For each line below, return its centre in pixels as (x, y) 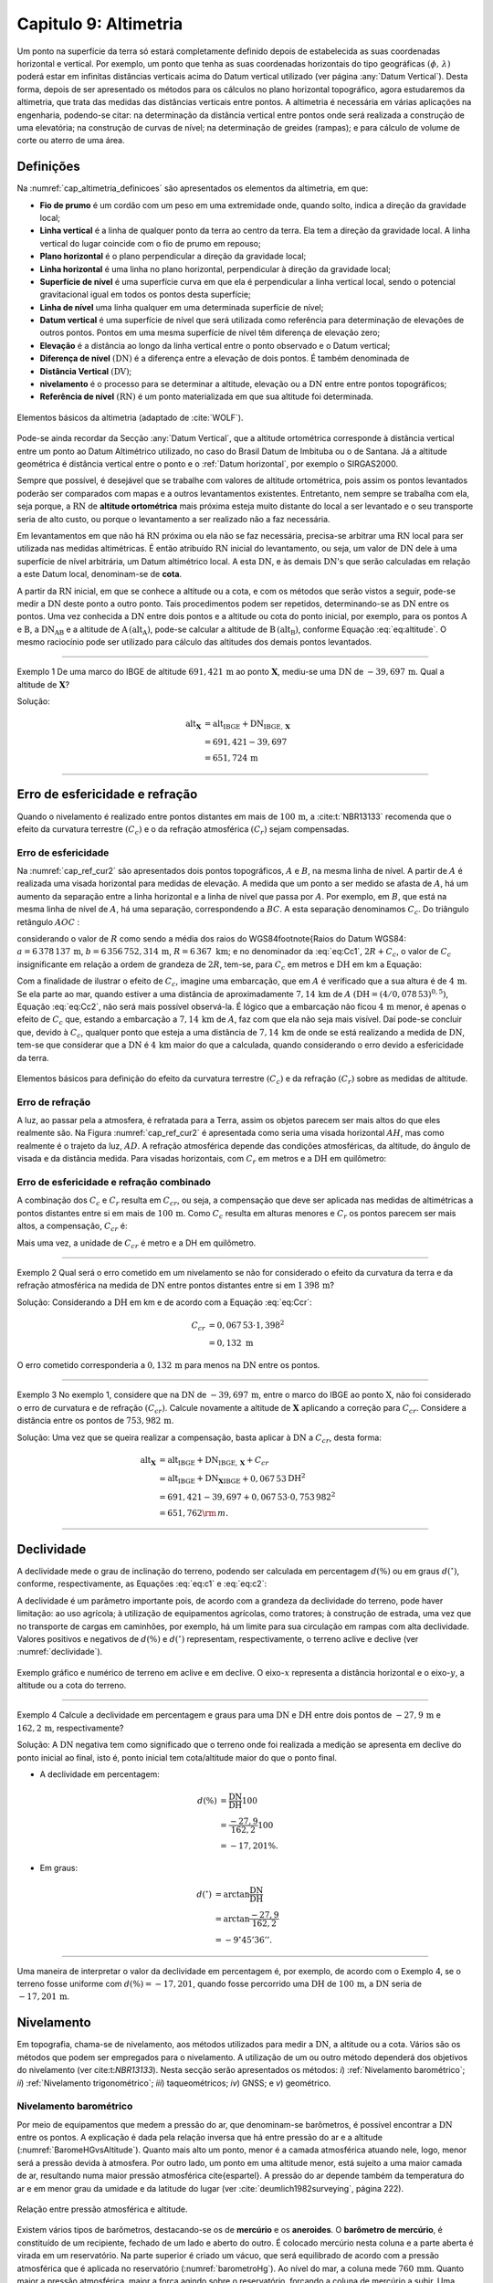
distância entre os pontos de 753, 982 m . (95, 1421)
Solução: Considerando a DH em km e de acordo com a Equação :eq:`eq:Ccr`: (164, 1302)
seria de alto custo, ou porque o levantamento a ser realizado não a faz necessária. (173, 519)
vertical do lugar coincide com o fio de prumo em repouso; (150, 243)
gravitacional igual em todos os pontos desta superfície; (145, 295)
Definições (49, 167)
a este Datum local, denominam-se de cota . (100, 574)
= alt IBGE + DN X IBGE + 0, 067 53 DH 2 (232, 1478)
